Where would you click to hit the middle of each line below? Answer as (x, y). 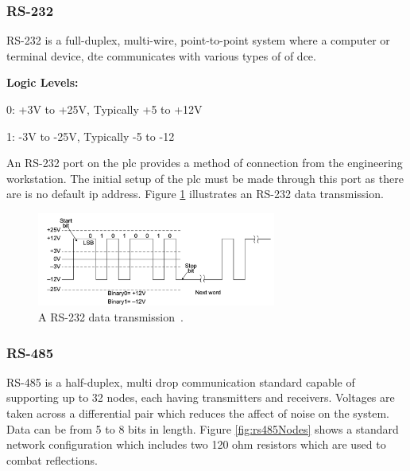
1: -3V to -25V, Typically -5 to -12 (91, 136)
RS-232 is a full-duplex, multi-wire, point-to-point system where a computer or (198, 40)
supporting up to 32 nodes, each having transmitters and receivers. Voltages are (201, 397)
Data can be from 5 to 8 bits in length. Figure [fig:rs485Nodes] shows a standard (203, 428)
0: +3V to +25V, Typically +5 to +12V (104, 109)
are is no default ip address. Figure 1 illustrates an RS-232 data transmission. (195, 194)
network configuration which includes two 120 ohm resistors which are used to (196, 444)
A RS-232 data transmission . (111, 317)
